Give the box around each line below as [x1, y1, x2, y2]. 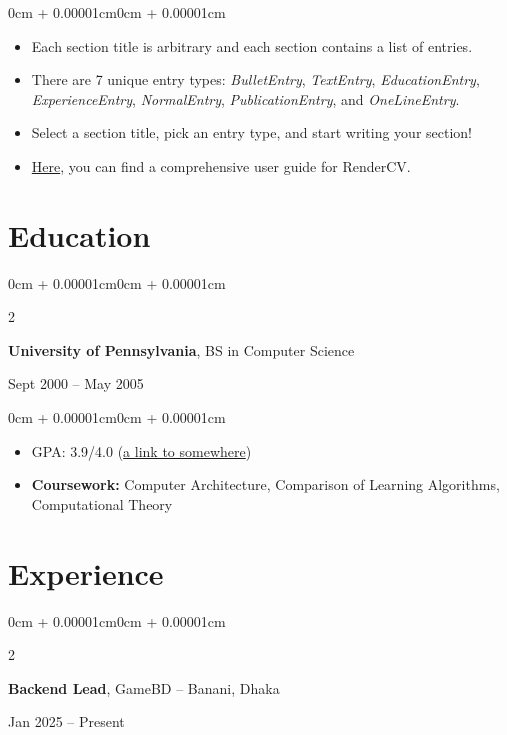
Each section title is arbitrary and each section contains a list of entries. [31, 35, 473, 56]
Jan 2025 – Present [8, 711, 125, 732]
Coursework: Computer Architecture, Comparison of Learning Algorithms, [31, 474, 500, 495]
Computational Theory [31, 493, 173, 514]
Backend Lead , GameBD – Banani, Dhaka [8, 677, 280, 698]
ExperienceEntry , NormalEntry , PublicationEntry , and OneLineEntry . [31, 88, 460, 109]
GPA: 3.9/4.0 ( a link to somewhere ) [31, 440, 252, 461]
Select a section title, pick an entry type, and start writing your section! [31, 122, 473, 143]
